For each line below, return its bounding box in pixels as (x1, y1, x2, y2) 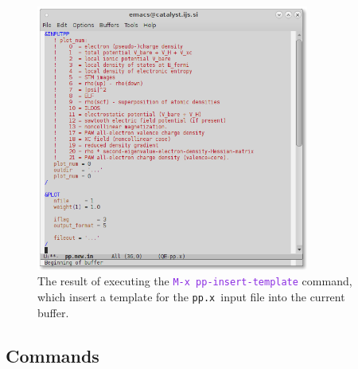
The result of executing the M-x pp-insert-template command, (37, 273, 352, 289)
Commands (6, 343, 99, 367)
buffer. (37, 304, 69, 320)
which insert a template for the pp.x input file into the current (37, 289, 345, 305)
